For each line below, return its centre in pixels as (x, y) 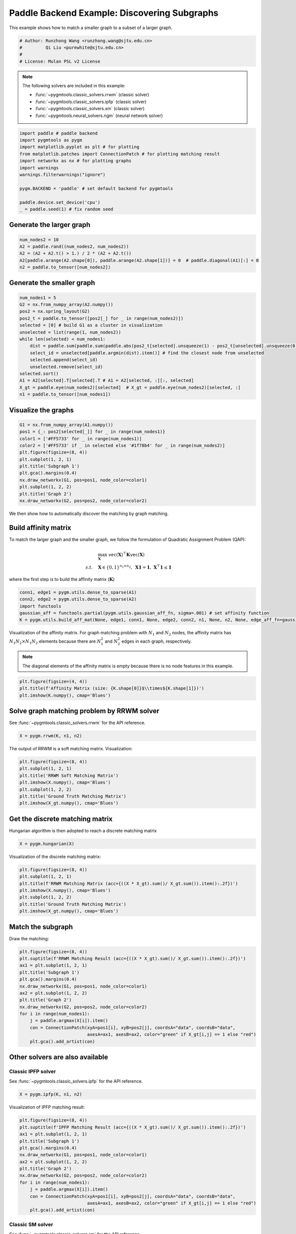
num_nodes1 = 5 (38, 298)
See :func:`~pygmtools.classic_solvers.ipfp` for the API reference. (76, 1081)
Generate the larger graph (50, 225)
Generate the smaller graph (52, 283)
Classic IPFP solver (33, 1072)
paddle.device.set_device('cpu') (60, 202)
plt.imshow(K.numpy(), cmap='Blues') (65, 695)
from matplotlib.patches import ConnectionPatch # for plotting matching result (120, 154)
